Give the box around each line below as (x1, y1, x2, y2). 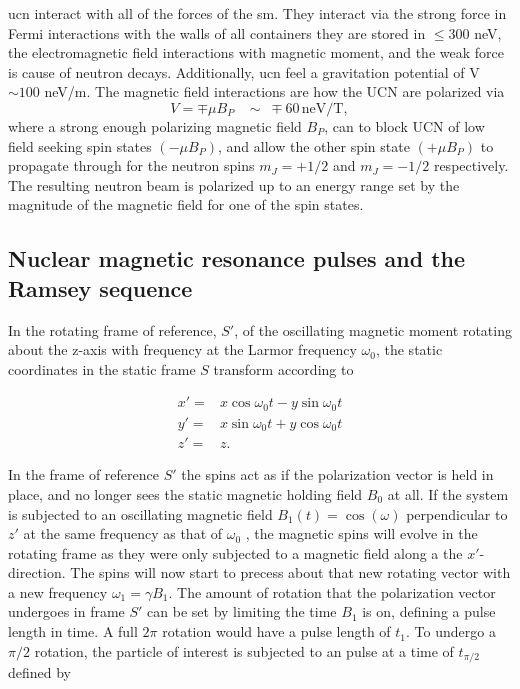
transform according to (213, 358, 354, 379)
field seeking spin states (8, 135, 152, 156)
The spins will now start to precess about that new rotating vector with (70, 562, 511, 583)
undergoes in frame (8, 601, 125, 622)
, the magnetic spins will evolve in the (245, 523, 478, 544)
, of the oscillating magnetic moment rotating (234, 319, 512, 340)
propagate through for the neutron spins (8, 155, 255, 176)
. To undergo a (406, 621, 496, 642)
